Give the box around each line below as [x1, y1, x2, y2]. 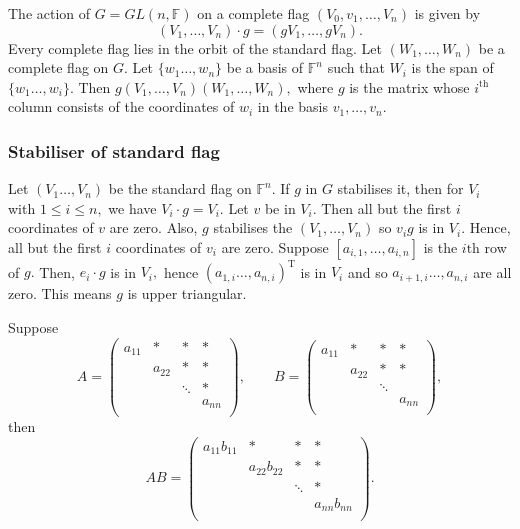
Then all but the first [321, 197, 452, 218]
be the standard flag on [108, 178, 252, 199]
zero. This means [8, 283, 112, 304]
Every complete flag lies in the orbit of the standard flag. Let [8, 37, 382, 58]
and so [347, 261, 388, 282]
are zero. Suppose [221, 236, 329, 257]
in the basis [257, 96, 328, 117]
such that [327, 57, 385, 78]
